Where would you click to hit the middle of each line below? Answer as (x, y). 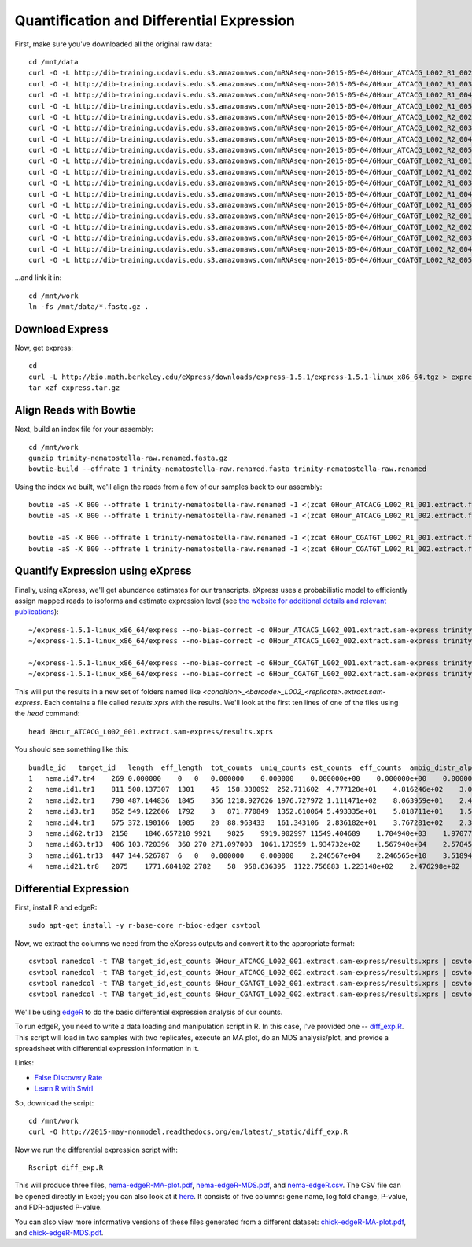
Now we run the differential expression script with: (96, 1150)
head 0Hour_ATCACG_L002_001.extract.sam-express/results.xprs (151, 732)
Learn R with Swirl (64, 1088)
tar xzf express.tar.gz (74, 388)
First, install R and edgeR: (56, 907)
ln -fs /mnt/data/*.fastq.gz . (89, 307)
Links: (24, 1063)
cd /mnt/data (53, 62)
